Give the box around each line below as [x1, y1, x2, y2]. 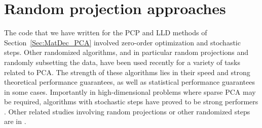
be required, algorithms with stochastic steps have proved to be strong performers [4, 96, 258, 107]
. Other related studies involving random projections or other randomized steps [4, 106, 250, 116]
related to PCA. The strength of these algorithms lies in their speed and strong [4, 67, 250, 77]
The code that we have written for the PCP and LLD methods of [4, 27, 207, 38]
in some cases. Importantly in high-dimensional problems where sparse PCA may [4, 86, 256, 97]
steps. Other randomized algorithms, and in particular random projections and [4, 47, 249, 57]
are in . [4, 116, 26, 126]
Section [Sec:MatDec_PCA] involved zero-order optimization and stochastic [4, 37, 241, 47]
